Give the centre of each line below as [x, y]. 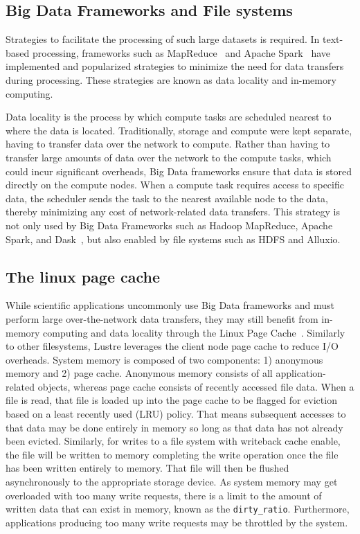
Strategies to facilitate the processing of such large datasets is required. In [163, 39]
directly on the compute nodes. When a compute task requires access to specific [175, 185]
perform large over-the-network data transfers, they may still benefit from [162, 318]
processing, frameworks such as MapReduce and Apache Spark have [181, 52]
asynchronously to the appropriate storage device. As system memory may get [172, 482]
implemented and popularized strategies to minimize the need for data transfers [175, 66]
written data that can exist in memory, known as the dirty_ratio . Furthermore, [178, 509]
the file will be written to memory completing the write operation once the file [172, 454]
